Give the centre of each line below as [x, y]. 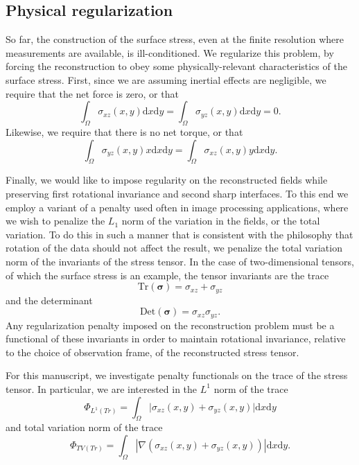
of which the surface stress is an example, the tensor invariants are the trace [167, 275]
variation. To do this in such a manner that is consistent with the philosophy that [179, 234]
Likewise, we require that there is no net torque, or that [124, 131]
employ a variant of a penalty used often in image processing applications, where [177, 207]
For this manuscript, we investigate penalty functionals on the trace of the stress [177, 375]
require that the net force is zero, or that [92, 93]
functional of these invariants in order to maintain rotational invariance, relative [176, 339]
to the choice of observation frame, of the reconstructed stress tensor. [152, 352]
